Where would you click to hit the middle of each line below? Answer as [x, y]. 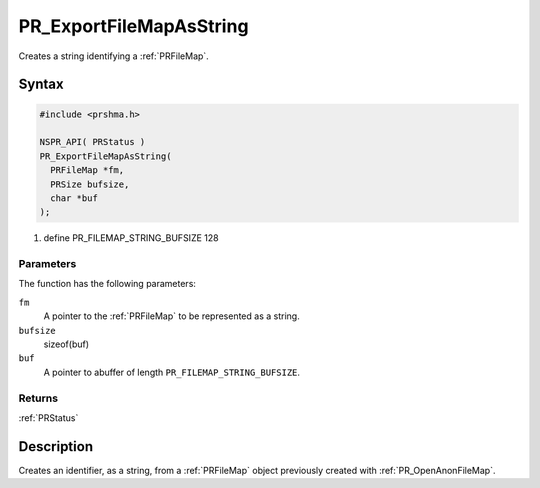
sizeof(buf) [66, 344]
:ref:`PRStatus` [48, 417]
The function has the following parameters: [107, 284]
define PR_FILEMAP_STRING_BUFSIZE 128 [131, 238]
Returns [38, 398]
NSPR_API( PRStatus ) [92, 142]
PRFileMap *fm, [87, 170]
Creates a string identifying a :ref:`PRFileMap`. [113, 56]
